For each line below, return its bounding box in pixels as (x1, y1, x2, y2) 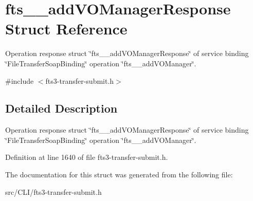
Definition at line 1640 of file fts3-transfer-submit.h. (5, 152, 168, 162)
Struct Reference (5, 18, 128, 39)
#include (5, 75, 34, 86)
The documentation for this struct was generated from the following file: (5, 169, 233, 180)
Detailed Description (5, 100, 118, 116)
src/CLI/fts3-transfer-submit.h (5, 186, 102, 197)
